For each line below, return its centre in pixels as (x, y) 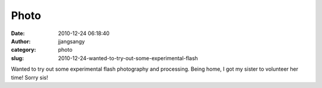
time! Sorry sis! (30, 77)
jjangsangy (72, 41)
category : (24, 50)
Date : (18, 33)
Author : (21, 41)
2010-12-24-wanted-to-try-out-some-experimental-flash (128, 58)
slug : (17, 58)
